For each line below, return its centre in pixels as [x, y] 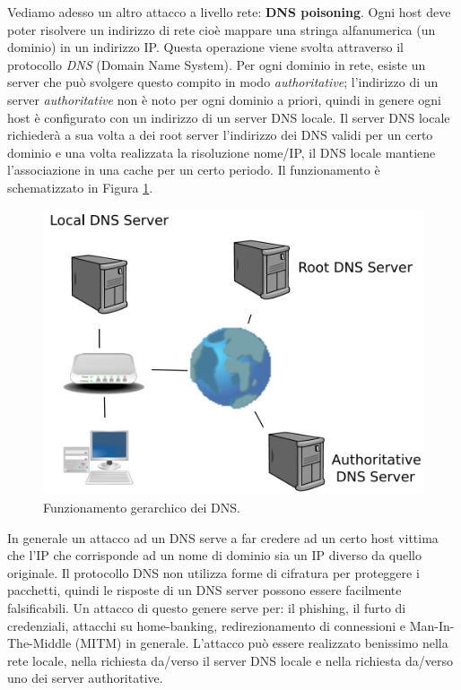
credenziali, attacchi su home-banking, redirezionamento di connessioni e [207, 625]
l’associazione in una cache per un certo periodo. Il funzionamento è [194, 170]
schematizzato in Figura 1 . [80, 187]
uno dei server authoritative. [85, 678]
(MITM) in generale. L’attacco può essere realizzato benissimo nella [261, 643]
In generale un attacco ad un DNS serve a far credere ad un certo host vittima [223, 537]
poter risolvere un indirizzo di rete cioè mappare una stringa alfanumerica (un [222, 29]
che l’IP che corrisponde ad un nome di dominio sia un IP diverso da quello [214, 555]
